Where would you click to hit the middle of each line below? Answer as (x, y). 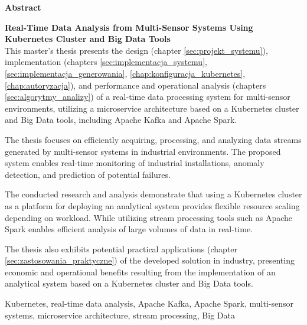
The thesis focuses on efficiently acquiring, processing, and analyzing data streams (153, 139)
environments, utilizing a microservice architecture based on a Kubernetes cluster (152, 108)
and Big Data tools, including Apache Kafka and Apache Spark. (121, 120)
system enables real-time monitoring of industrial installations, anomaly (135, 163)
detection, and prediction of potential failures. (88, 174)
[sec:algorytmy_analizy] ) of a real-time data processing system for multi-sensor (148, 97)
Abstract (23, 7)
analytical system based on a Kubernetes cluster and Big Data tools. (129, 283)
